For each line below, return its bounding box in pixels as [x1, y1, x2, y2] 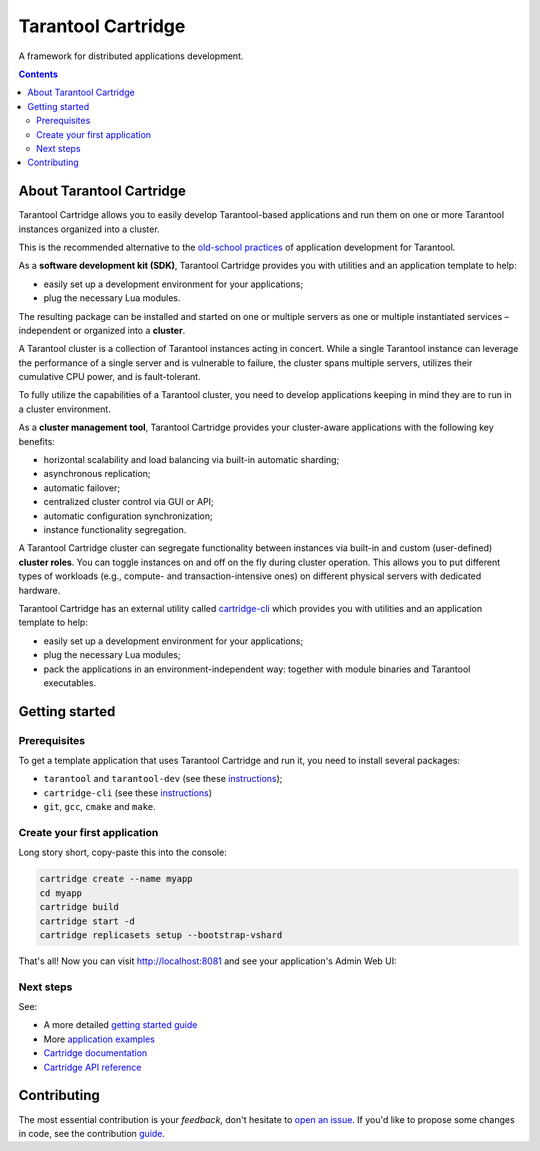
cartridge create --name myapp [39, 873, 194, 885]
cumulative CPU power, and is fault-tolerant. [18, 371, 201, 383]
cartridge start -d [39, 915, 135, 927]
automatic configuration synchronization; [43, 510, 214, 522]
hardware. [18, 584, 61, 596]
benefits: [18, 435, 55, 447]
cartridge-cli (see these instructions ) [43, 786, 213, 799]
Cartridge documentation [43, 1047, 148, 1059]
